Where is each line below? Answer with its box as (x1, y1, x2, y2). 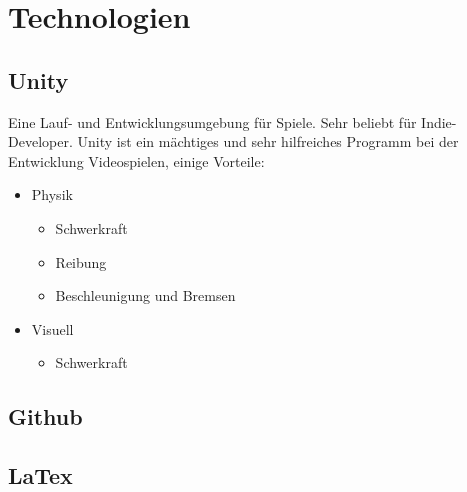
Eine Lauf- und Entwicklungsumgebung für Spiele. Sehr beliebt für (8, 111, 417, 132)
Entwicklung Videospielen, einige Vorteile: (8, 150, 265, 171)
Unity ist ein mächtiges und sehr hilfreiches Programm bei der (77, 131, 459, 152)
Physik (31, 184, 73, 205)
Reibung (55, 251, 107, 272)
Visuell (31, 318, 74, 339)
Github (8, 401, 83, 432)
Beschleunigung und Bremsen (55, 285, 236, 306)
